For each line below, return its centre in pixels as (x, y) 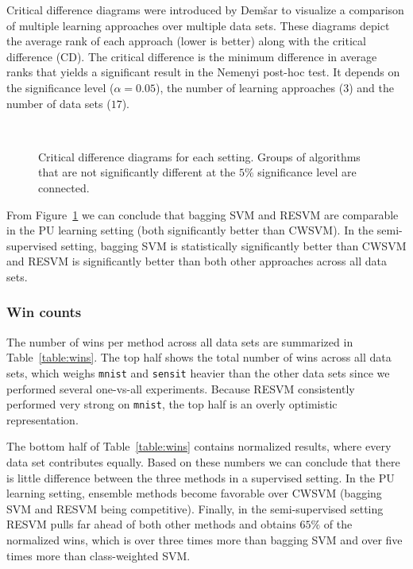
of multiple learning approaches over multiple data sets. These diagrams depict (198, 25)
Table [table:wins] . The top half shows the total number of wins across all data (199, 357)
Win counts (44, 312)
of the (338, 524)
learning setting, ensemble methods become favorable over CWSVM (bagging (194, 493)
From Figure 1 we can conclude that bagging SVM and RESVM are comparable (203, 214)
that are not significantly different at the (137, 172)
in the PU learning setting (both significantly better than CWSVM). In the (190, 230)
